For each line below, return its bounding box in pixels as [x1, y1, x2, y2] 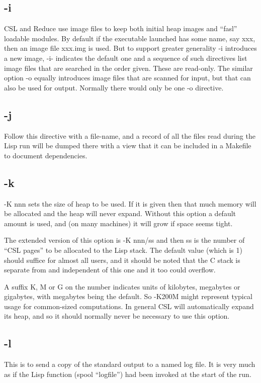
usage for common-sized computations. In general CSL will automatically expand [4, 301, 254, 311]
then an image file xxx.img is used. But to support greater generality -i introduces [4, 43, 257, 53]
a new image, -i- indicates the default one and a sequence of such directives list [4, 52, 247, 63]
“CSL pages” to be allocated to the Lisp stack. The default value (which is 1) [4, 244, 242, 255]
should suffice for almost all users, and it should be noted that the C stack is [4, 254, 240, 265]
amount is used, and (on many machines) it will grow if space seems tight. [4, 218, 233, 228]
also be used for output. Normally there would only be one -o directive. [4, 82, 224, 92]
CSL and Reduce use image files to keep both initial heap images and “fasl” [4, 23, 237, 34]
